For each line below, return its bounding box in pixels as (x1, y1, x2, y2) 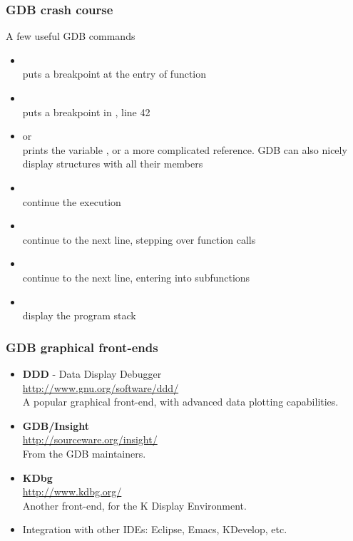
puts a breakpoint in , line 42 (22, 104, 150, 119)
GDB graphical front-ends (6, 338, 158, 356)
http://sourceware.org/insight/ (22, 432, 158, 447)
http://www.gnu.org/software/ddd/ (22, 380, 179, 395)
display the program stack (22, 308, 136, 323)
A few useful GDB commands (6, 29, 135, 43)
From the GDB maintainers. (22, 445, 146, 460)
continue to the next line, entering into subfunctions (22, 269, 250, 284)
